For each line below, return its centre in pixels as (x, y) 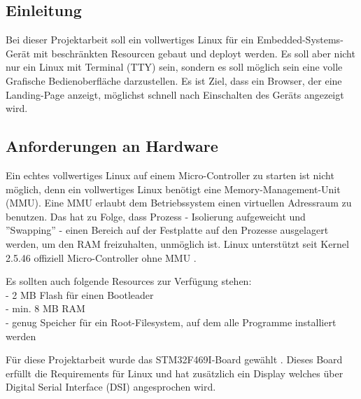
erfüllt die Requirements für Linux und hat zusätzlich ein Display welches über (175, 373)
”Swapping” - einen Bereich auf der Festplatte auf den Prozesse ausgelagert (167, 230)
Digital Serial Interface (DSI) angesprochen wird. (111, 387)
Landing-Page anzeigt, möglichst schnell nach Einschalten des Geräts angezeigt (175, 94)
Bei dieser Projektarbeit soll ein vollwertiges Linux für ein (130, 40)
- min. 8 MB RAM (45, 308)
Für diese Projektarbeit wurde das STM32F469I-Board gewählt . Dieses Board (174, 359)
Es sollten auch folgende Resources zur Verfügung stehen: (129, 281)
